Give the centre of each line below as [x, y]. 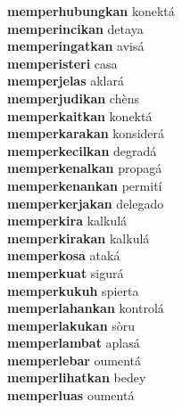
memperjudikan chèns [73, 98]
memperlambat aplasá [74, 343]
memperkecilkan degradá [82, 150]
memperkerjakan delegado [86, 203]
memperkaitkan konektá [80, 115]
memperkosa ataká [64, 255]
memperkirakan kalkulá [79, 238]
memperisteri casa [62, 63]
